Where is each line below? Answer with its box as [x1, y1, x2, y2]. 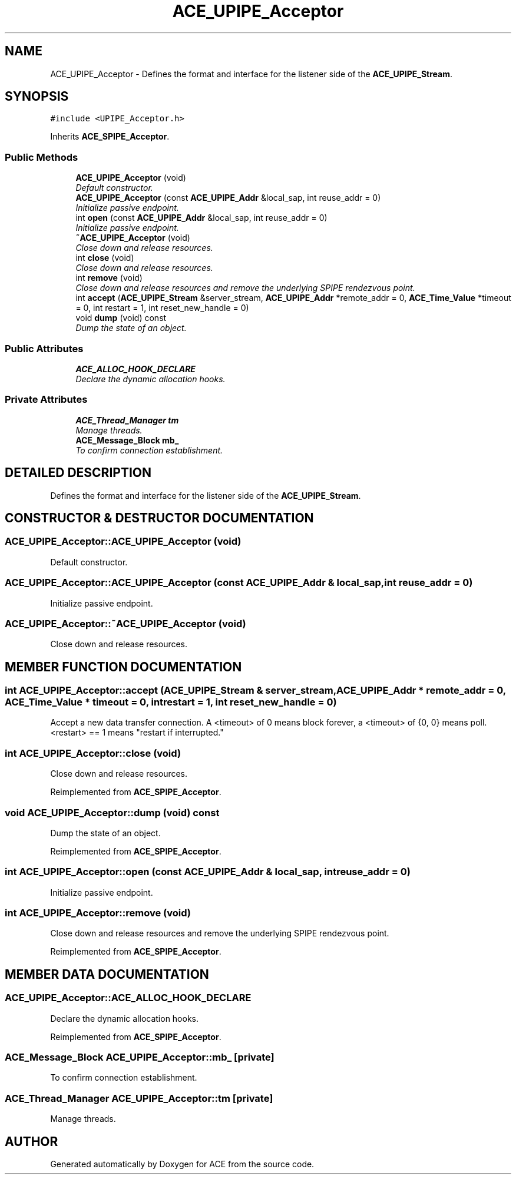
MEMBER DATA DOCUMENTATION [5, 966, 209, 982]
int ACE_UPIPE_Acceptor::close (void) [5, 747, 181, 759]
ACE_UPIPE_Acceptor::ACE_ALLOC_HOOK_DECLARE [5, 992, 252, 1004]
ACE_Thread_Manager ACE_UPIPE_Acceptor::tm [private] [5, 1092, 273, 1104]
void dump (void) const [75, 313, 167, 323]
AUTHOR [5, 1134, 58, 1149]
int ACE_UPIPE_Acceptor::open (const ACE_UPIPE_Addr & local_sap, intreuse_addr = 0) [5, 866, 411, 878]
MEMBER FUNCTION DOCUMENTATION [5, 659, 242, 674]
